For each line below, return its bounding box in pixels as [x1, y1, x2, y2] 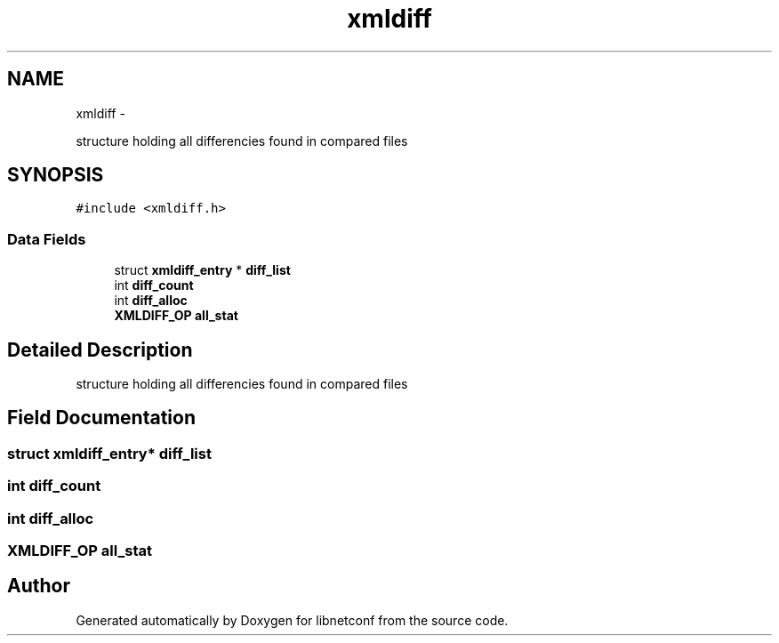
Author [7, 575, 70, 598]
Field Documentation [7, 406, 196, 430]
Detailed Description [7, 338, 193, 361]
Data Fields [7, 229, 86, 248]
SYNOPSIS [7, 164, 104, 187]
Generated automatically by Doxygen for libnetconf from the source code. [76, 612, 509, 628]
